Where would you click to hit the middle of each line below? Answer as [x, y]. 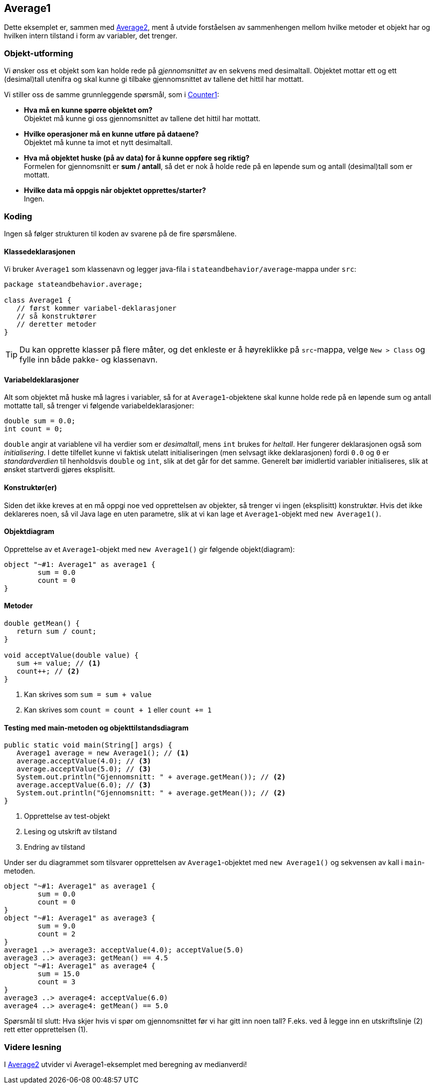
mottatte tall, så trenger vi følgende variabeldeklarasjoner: [99, 406]
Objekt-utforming [39, 53]
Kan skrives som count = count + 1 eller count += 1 [118, 710]
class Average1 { [38, 300]
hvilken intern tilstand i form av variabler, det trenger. [91, 36]
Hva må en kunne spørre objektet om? [88, 110]
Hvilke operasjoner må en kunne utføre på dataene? [111, 134]
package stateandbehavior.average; [74, 284]
